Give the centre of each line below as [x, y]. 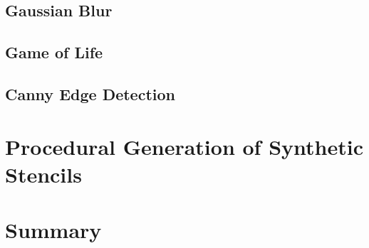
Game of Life [54, 52]
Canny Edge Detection [90, 93]
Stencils [43, 174]
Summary [53, 230]
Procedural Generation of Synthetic [184, 146]
